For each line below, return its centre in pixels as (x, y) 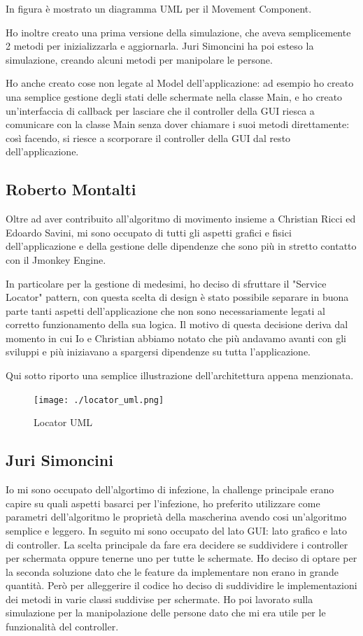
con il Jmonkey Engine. (56, 259)
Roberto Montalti (71, 189)
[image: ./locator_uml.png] (99, 400)
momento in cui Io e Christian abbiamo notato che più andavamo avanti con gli (176, 338)
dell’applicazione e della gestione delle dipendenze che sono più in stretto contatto (181, 246)
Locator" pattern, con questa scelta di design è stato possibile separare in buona (177, 297)
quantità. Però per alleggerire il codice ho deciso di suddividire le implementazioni (181, 585)
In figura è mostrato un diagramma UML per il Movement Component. (159, 8)
